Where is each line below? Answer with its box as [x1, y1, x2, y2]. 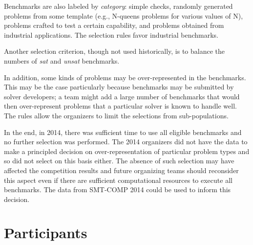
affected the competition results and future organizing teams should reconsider [4, 165, 239, 175]
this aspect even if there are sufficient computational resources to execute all [4, 175, 232, 185]
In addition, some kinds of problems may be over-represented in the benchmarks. [4, 72, 246, 82]
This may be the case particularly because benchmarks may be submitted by [4, 82, 234, 92]
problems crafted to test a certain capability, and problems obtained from [4, 20, 224, 30]
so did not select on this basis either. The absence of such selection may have [4, 156, 234, 166]
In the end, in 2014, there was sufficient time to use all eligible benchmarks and [4, 127, 242, 137]
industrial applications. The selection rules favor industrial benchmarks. [4, 29, 218, 40]
